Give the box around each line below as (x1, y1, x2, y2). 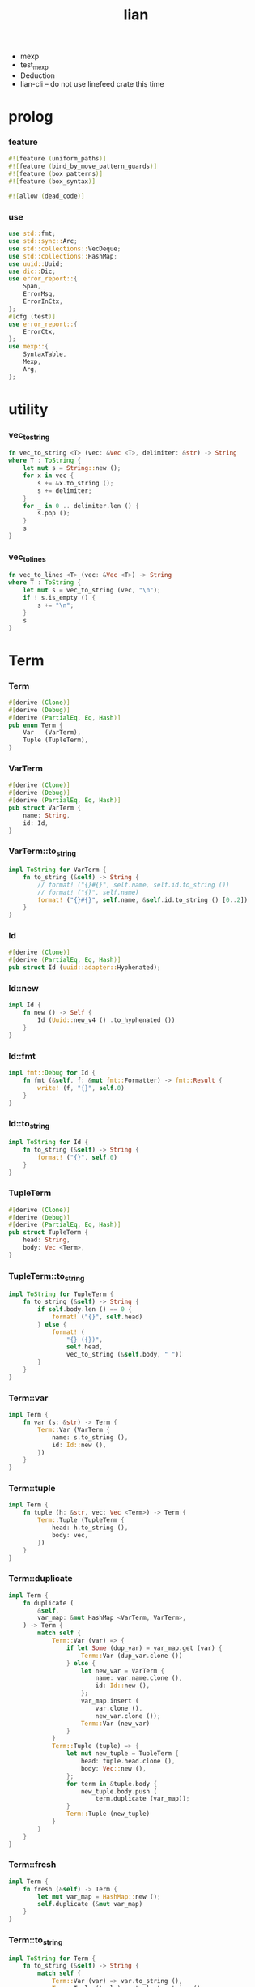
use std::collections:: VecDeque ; (8, 245, 121, 253)
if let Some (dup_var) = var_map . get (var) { (66, 1643, 223, 1652)
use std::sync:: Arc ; (8, 237, 79, 246)
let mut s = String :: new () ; (23, 464, 121, 472)
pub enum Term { (8, 721, 63, 729)
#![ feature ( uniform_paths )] (8, 155, 107, 163)
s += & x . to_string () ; (37, 479, 114, 487)
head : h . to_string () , (51, 1523, 129, 1532)
